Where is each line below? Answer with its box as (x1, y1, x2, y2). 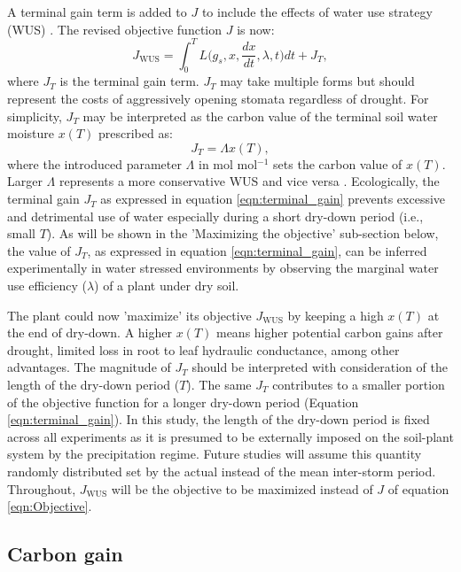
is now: (237, 19, 275, 38)
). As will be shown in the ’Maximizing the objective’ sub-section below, (46, 224, 439, 243)
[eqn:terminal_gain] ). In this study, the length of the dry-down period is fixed (7, 410, 430, 429)
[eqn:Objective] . (7, 497, 92, 515)
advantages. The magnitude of (7, 358, 171, 376)
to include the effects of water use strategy (201, 3, 433, 20)
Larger (7, 172, 43, 190)
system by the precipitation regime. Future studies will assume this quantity (7, 444, 422, 463)
